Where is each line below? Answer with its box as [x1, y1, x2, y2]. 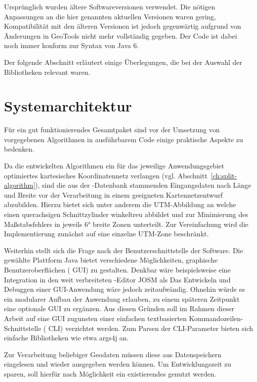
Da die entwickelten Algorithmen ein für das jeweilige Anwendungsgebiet [4, 161, 224, 171]
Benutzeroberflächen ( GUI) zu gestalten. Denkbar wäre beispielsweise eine [4, 265, 231, 274]
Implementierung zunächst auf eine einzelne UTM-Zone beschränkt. [4, 228, 209, 239]
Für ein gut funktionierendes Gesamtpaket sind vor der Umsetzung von [4, 124, 220, 135]
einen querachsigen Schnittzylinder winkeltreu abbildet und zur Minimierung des [4, 209, 248, 219]
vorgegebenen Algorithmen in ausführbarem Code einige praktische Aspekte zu [4, 134, 243, 144]
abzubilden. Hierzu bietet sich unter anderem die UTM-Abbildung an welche [4, 199, 236, 210]
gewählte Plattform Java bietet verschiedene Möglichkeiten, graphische [4, 255, 218, 265]
